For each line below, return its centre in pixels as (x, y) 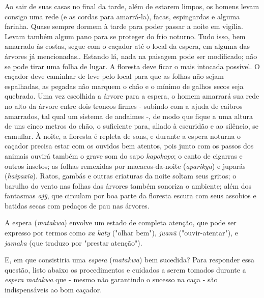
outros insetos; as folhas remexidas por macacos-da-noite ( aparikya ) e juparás (125, 166)
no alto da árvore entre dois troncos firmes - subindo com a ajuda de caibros (124, 106)
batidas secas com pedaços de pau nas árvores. (77, 205)
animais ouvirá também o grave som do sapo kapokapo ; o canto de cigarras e (124, 155)
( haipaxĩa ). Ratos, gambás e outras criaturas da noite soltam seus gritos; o (121, 176)
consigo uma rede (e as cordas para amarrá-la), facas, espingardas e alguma (122, 16)
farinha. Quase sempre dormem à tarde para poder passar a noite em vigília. (124, 26)
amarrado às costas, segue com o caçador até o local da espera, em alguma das (127, 46)
